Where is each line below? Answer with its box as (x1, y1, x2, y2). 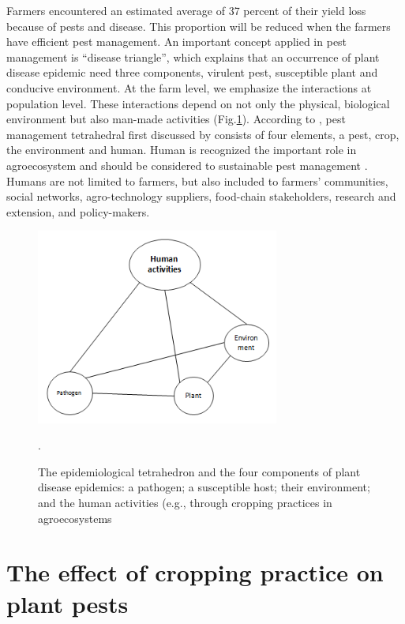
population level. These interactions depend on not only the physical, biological (6, 95, 390, 111)
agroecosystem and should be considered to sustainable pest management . (6, 156, 368, 173)
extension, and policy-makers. (6, 203, 150, 220)
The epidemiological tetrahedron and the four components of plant (38, 463, 361, 479)
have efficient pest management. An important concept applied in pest (6, 33, 347, 50)
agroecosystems (38, 509, 112, 526)
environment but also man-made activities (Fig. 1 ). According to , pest (6, 111, 346, 127)
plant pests (6, 587, 129, 619)
